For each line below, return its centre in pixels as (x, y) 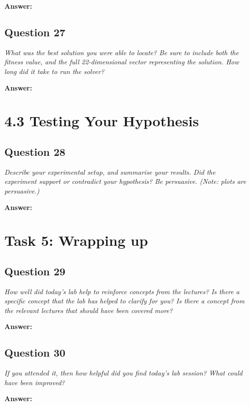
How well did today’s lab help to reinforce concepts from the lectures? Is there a (122, 291)
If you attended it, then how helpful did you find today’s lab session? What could (124, 373)
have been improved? (35, 382)
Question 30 (35, 352)
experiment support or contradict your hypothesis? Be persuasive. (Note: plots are (125, 181)
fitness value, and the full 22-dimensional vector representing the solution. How (122, 62)
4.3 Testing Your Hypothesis (102, 121)
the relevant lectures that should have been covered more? (89, 310)
